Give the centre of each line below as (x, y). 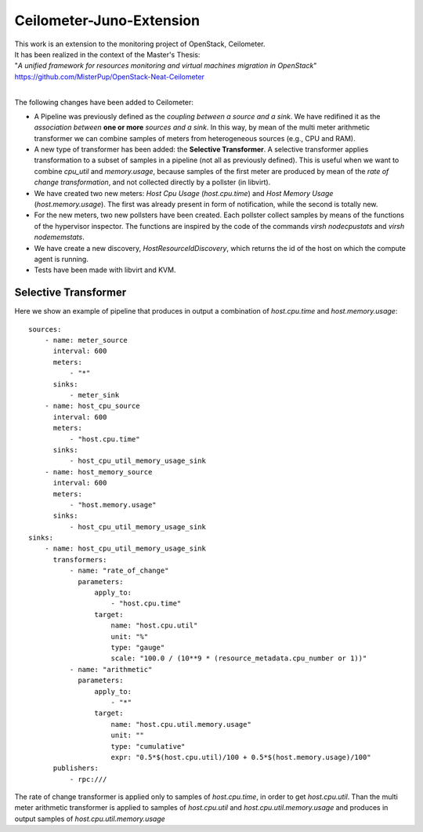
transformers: (80, 560)
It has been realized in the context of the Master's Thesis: (107, 54)
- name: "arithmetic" (111, 669)
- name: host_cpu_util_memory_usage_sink (125, 549)
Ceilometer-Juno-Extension (107, 20)
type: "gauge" (138, 647)
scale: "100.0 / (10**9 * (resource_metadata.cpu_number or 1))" (239, 658)
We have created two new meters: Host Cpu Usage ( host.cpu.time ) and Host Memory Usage (184, 193)
